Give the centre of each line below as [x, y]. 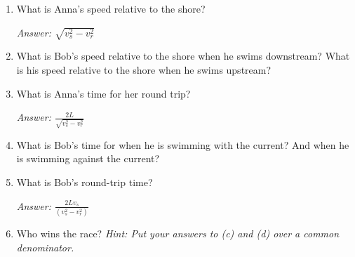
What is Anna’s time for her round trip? [103, 93]
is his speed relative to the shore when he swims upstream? [144, 69]
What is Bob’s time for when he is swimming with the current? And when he [183, 144]
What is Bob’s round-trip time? [85, 182]
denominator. [45, 247]
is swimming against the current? [88, 158]
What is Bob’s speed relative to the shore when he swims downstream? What [183, 56]
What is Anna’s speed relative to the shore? [111, 8]
